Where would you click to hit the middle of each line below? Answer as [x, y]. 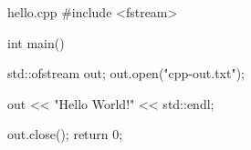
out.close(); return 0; [65, 134]
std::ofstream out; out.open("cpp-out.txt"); [126, 73]
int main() [36, 42]
